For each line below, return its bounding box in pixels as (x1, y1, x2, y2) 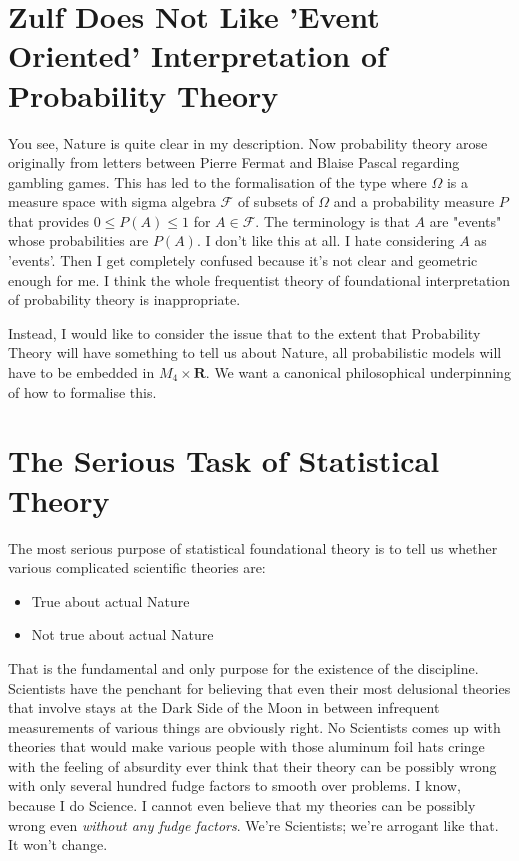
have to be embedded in (8, 362, 155, 383)
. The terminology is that (255, 210, 410, 231)
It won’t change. (8, 834, 108, 855)
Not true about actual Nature (31, 624, 214, 645)
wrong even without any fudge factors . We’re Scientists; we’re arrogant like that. (8, 814, 499, 835)
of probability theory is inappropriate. (8, 289, 241, 310)
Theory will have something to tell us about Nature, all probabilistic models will (8, 342, 502, 363)
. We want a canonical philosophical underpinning (205, 362, 511, 383)
